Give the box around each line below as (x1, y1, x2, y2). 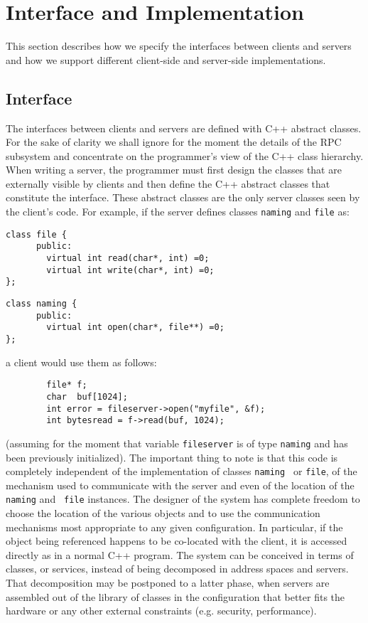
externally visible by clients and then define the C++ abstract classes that (6, 176, 330, 191)
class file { (6, 229, 67, 240)
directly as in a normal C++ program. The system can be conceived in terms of (6, 547, 354, 562)
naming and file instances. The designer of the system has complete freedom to (6, 491, 360, 506)
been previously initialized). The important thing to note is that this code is (6, 449, 338, 464)
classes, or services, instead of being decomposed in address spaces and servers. (6, 561, 349, 576)
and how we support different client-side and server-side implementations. (6, 52, 326, 67)
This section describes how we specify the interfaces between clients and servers (6, 38, 352, 53)
